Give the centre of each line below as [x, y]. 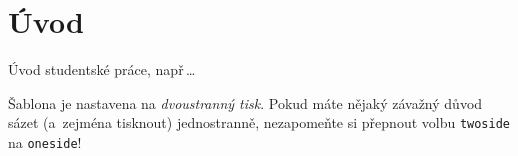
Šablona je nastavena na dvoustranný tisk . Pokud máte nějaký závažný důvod [245, 102]
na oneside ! [45, 141]
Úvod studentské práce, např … [102, 69]
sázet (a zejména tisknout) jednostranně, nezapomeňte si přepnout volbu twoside [259, 122]
